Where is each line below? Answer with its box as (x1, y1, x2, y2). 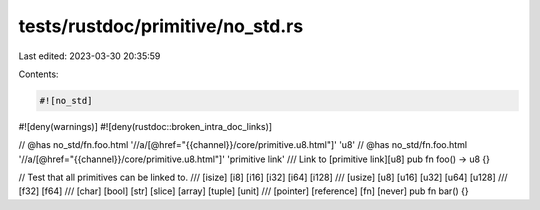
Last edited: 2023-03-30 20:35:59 (18, 50, 161, 62)
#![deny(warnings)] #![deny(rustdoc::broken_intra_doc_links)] (18, 120, 273, 132)
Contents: (18, 68, 59, 80)
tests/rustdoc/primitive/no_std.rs (18, 15, 304, 37)
